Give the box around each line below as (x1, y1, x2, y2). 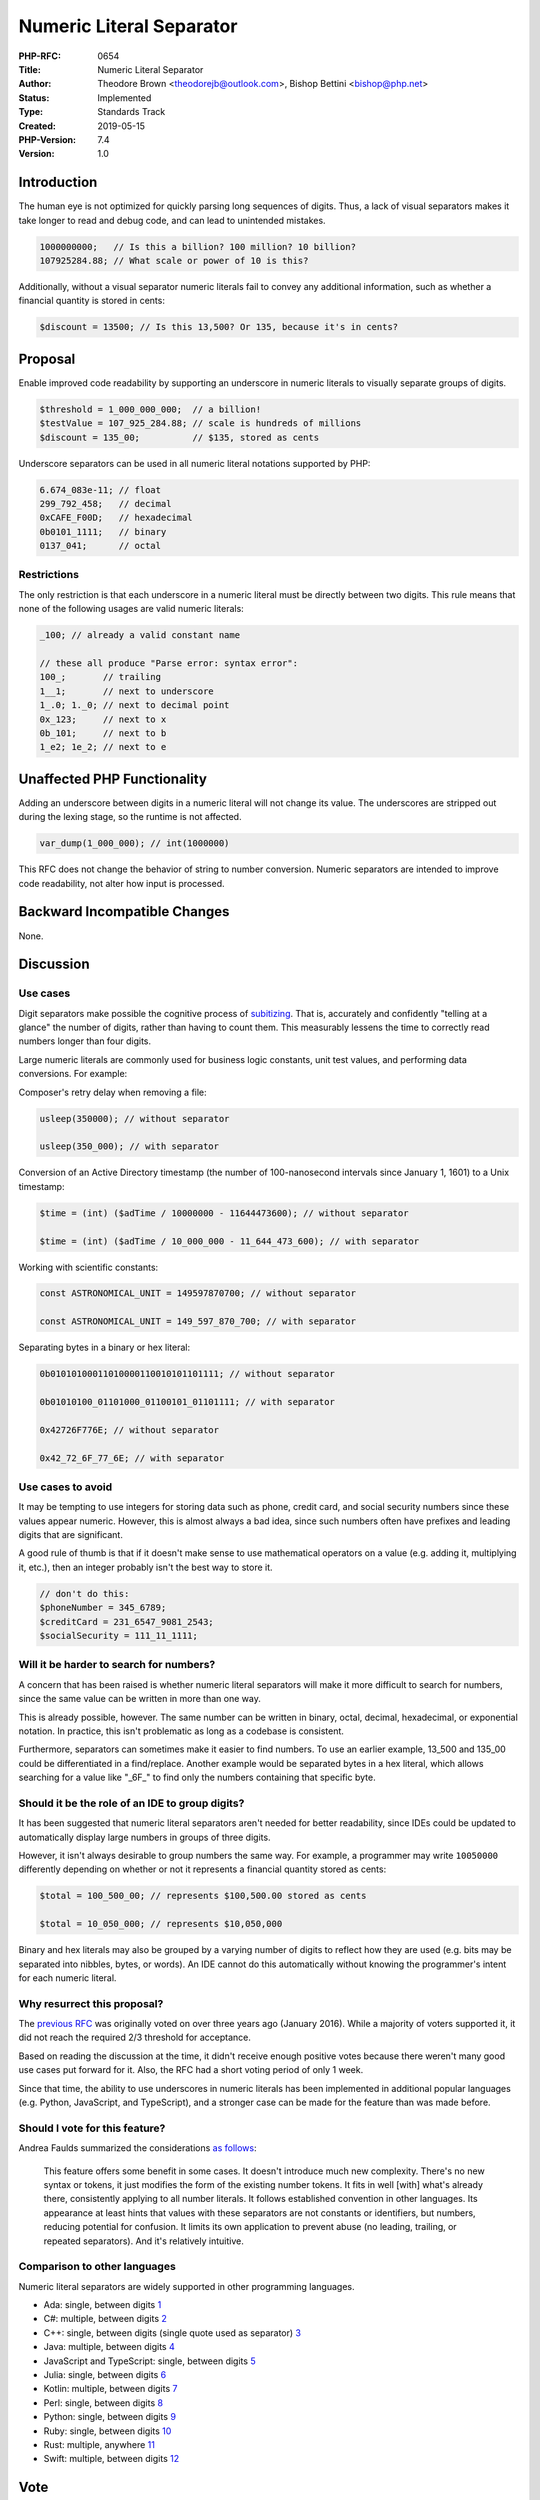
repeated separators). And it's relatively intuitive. (43, 2235, 244, 2247)
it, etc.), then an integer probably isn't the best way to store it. (18, 1561, 274, 1573)
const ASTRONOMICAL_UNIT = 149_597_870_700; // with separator (39, 1316, 357, 1327)
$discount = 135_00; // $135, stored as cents (39, 431, 320, 443)
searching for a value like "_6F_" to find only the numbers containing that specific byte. (18, 1771, 376, 1784)
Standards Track (97, 106, 166, 118)
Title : (18, 63, 42, 75)
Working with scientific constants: (18, 1261, 159, 1273)
